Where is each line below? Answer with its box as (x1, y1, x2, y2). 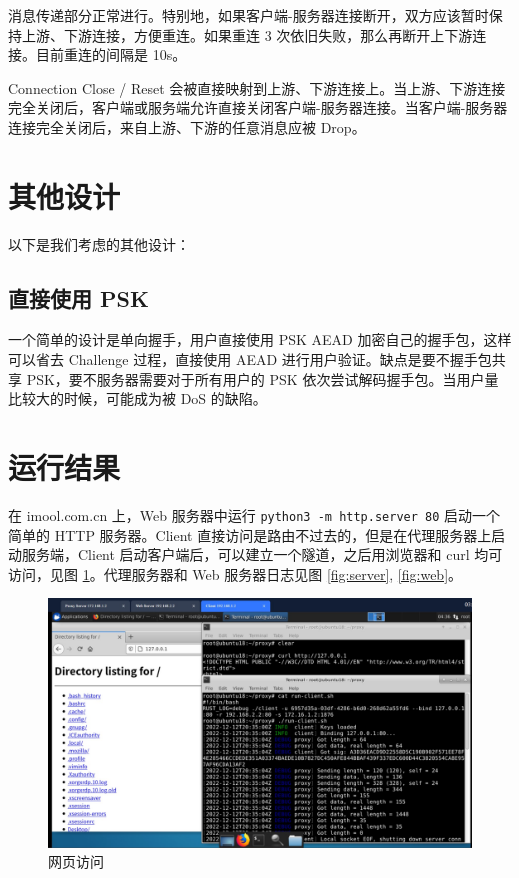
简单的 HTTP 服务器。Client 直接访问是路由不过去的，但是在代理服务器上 (8, 524, 492, 545)
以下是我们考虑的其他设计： (8, 233, 190, 254)
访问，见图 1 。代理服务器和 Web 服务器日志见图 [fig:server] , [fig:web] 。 (8, 563, 463, 584)
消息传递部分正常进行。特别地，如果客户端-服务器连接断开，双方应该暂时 (8, 5, 489, 25)
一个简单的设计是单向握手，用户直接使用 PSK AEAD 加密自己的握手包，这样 (8, 329, 512, 350)
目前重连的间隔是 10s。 (35, 44, 187, 65)
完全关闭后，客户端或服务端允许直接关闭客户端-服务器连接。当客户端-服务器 (8, 97, 508, 118)
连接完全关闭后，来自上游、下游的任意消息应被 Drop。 (8, 116, 366, 137)
